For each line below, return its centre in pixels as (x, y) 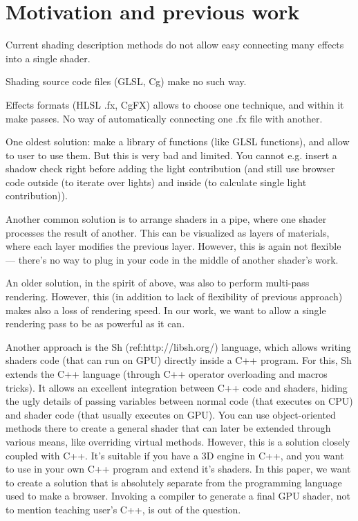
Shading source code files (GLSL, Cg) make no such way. (126, 81)
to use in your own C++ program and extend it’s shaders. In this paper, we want (178, 469)
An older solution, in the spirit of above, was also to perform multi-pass (158, 283)
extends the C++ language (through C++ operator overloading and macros (167, 374)
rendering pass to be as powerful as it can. (95, 323)
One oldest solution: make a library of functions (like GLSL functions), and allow (178, 141)
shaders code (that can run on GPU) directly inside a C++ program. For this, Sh (179, 360)
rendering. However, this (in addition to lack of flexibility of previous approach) (174, 296)
